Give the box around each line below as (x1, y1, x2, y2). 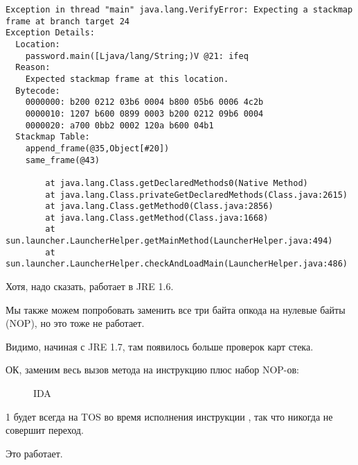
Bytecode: (15, 85, 60, 96)
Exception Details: (6, 28, 95, 38)
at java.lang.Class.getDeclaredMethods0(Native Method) (45, 178, 308, 188)
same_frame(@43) (25, 155, 100, 165)
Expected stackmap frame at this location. (25, 74, 229, 84)
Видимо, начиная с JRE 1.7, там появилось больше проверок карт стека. (6, 339, 314, 353)
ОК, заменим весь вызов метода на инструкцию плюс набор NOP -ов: (6, 362, 300, 377)
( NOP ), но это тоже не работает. (6, 316, 145, 330)
